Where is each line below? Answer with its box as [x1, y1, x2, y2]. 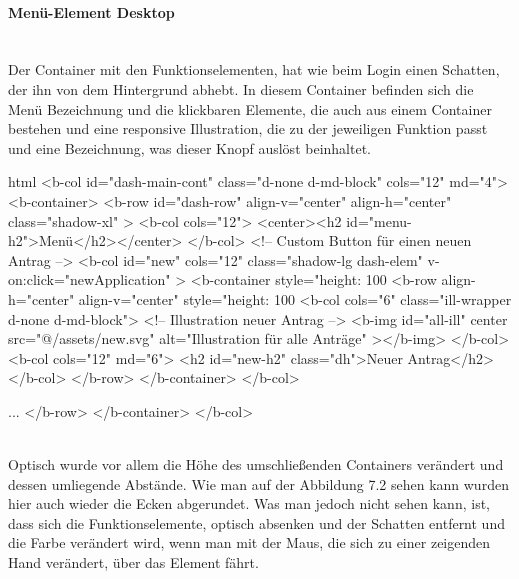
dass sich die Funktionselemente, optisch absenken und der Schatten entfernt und [8, 512, 505, 533]
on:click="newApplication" [8, 269, 171, 290]
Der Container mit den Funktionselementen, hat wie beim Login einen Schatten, [8, 59, 500, 80]
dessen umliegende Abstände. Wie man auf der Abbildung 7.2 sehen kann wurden [8, 473, 509, 494]
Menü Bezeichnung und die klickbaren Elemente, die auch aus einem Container [8, 98, 492, 119]
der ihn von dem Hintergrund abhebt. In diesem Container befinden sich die [8, 78, 474, 99]
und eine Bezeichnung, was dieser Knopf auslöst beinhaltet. [8, 137, 371, 158]
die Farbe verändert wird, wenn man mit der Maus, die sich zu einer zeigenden [8, 532, 491, 553]
